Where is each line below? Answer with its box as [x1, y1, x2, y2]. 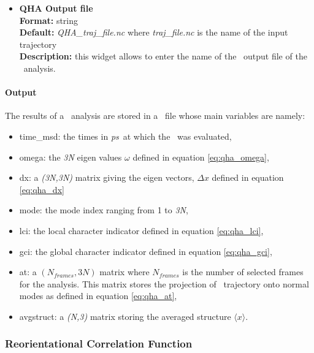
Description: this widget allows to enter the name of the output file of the [19, 50, 307, 63]
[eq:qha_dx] [19, 183, 64, 195]
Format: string [19, 13, 78, 26]
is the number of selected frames [182, 265, 304, 278]
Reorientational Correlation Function [5, 336, 193, 351]
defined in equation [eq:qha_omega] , [132, 150, 269, 163]
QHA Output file [19, 2, 93, 14]
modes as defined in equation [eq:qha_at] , [19, 289, 177, 302]
